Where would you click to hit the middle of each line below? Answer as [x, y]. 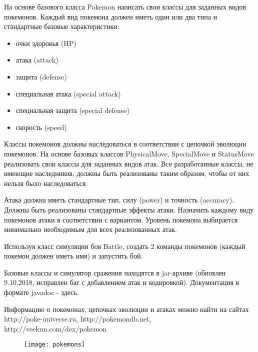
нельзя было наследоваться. [46, 183]
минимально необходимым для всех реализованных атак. [90, 229]
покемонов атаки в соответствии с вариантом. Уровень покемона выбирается [121, 219]
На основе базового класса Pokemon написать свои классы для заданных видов [125, 6]
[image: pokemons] [54, 345]
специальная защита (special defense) [72, 110]
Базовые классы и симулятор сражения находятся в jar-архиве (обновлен [115, 272]
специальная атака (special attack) [68, 93]
